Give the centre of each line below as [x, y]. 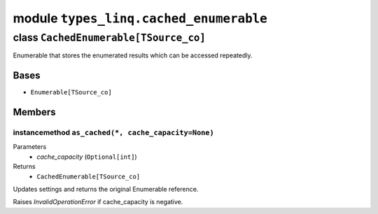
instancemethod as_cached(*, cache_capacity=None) [114, 133]
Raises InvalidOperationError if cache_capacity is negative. [98, 202]
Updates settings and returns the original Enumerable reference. [106, 190]
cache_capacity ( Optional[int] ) [87, 157]
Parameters [30, 147]
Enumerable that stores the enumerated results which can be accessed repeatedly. [133, 55]
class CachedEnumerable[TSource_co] [110, 38]
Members [34, 112]
